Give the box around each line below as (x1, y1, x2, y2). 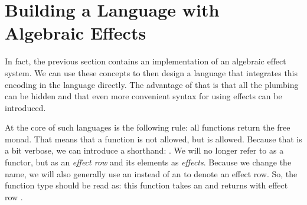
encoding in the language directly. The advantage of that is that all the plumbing (5, 78, 299, 90)
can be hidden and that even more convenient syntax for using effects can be (5, 90, 282, 102)
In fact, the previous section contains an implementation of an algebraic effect (5, 55, 286, 67)
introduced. (5, 101, 46, 113)
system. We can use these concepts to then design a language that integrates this (5, 66, 298, 79)
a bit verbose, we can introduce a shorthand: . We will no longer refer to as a (5, 144, 284, 157)
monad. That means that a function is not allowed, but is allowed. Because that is (5, 132, 302, 145)
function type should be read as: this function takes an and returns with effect (5, 179, 288, 191)
